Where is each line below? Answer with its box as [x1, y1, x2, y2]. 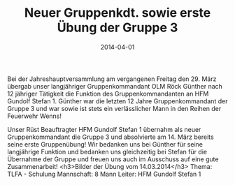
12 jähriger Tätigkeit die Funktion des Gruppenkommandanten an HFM [7, 89, 209, 98]
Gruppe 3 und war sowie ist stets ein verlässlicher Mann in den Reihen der [7, 104, 222, 112]
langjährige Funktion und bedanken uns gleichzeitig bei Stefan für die [7, 147, 208, 156]
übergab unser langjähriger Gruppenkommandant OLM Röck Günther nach [7, 82, 222, 90]
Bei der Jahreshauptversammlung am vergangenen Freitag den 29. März [7, 75, 217, 83]
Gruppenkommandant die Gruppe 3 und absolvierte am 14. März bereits [7, 133, 215, 141]
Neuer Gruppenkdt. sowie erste [24, 5, 211, 21]
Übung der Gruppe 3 [57, 20, 178, 36]
